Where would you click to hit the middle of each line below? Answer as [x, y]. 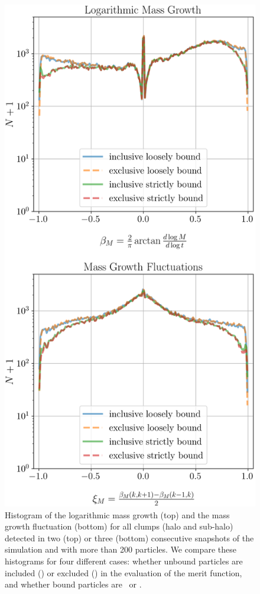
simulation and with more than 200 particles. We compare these [121, 549]
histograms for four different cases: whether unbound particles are [124, 561]
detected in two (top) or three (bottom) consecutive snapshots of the [129, 537]
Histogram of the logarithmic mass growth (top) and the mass [117, 514]
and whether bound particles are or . [73, 584]
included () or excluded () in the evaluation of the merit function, [123, 572]
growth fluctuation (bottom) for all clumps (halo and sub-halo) [119, 526]
